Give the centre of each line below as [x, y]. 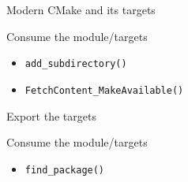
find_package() [65, 170]
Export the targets [51, 115]
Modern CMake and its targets [81, 9]
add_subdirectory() [76, 64]
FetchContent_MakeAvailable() [104, 90]
